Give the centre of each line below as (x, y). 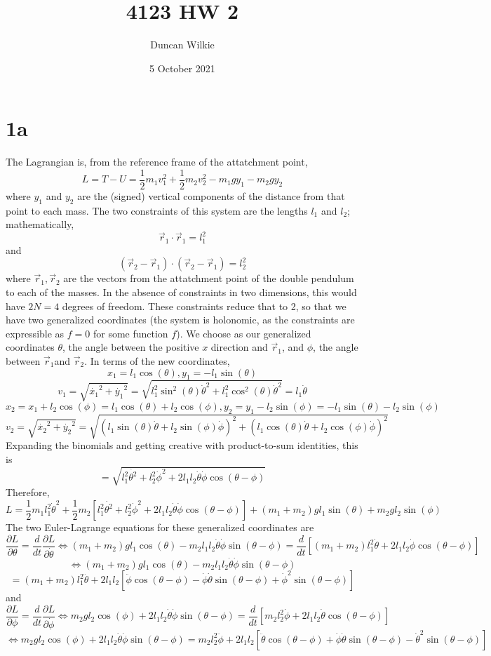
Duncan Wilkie (182, 45)
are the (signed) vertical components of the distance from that (211, 195)
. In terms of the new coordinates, (157, 361)
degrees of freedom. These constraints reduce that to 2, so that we (204, 306)
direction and (239, 347)
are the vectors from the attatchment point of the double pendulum (209, 278)
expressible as (35, 333)
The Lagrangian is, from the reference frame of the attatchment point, (157, 162)
